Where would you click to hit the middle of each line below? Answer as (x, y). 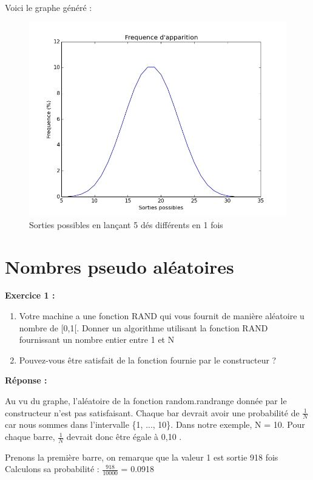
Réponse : (26, 380)
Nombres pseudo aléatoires (119, 266)
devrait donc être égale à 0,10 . (124, 437)
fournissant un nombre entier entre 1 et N (97, 340)
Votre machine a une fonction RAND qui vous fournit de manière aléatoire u (162, 316)
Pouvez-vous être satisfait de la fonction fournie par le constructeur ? (148, 360)
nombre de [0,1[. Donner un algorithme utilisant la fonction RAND (143, 327)
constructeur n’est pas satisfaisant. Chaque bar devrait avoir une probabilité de (152, 412)
